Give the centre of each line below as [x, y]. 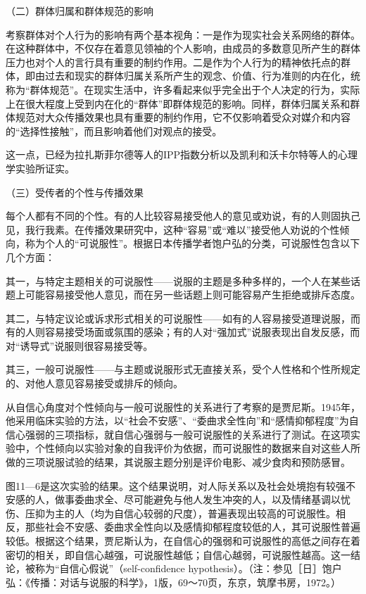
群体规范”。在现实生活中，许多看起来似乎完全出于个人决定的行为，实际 [195, 89]
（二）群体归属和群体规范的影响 [80, 11]
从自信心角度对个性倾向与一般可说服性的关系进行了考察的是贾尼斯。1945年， [183, 406]
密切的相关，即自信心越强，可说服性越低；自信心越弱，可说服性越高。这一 [178, 554]
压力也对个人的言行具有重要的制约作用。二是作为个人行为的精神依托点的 [173, 62]
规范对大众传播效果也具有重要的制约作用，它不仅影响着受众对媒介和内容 [183, 117]
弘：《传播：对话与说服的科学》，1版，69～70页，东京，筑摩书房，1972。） [173, 582]
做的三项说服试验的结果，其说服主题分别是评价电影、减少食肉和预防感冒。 [178, 462]
